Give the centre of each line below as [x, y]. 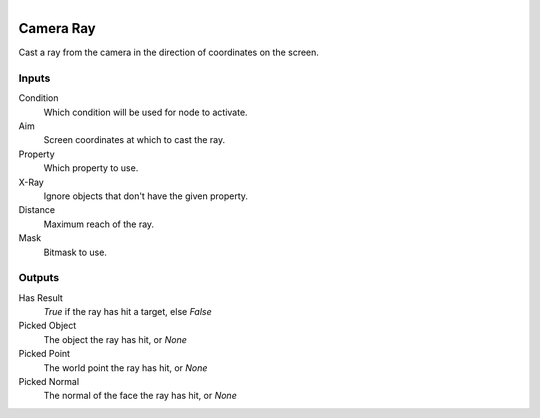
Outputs [39, 278]
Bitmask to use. [75, 252]
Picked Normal [49, 382]
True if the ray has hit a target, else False [127, 312]
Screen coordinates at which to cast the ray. [134, 140]
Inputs [34, 78]
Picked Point [44, 354]
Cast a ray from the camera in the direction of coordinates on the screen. [169, 52]
